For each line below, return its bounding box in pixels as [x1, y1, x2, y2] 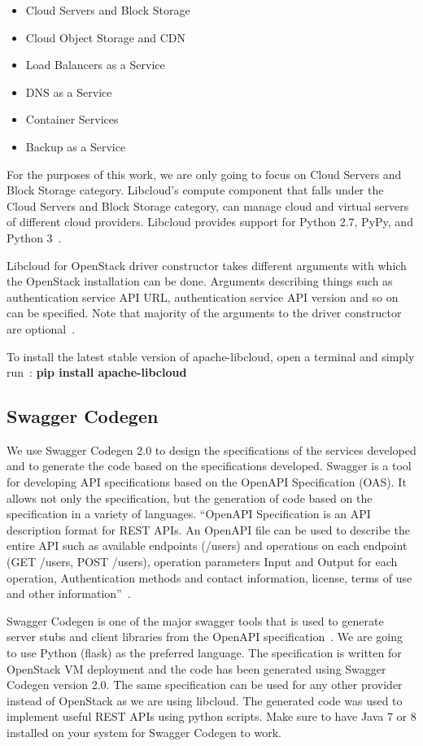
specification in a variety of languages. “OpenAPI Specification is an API [7, 505, 371, 522]
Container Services [25, 111, 119, 128]
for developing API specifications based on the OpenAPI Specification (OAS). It [7, 473, 407, 491]
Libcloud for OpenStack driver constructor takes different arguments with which [7, 256, 407, 273]
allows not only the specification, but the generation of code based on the [7, 489, 373, 506]
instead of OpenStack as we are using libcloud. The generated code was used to [7, 691, 403, 709]
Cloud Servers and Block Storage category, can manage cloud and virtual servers [7, 197, 409, 214]
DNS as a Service [25, 83, 112, 100]
